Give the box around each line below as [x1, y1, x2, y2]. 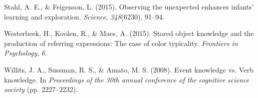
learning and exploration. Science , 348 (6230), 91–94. [4, 11, 164, 21]
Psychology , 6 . [4, 47, 47, 58]
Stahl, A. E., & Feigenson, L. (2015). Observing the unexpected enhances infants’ [4, 1, 254, 11]
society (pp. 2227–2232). [4, 84, 78, 94]
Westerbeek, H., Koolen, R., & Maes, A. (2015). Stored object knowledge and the [4, 28, 254, 38]
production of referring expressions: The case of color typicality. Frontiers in [4, 37, 238, 48]
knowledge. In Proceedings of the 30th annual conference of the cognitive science [4, 74, 249, 84]
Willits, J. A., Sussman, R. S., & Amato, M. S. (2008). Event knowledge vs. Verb [4, 64, 253, 74]
